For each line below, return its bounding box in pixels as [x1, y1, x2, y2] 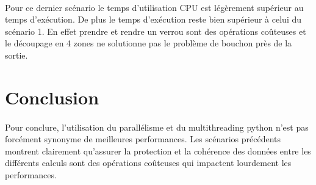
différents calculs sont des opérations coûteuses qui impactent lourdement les [5, 156, 292, 169]
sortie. [5, 48, 28, 61]
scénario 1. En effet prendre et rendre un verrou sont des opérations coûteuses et [5, 24, 306, 37]
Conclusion [5, 84, 99, 109]
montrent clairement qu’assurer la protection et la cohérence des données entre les [5, 144, 311, 157]
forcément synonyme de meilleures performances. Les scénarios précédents [5, 132, 281, 145]
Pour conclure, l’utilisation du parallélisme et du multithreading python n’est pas [5, 120, 309, 133]
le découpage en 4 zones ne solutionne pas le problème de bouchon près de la [5, 37, 292, 49]
